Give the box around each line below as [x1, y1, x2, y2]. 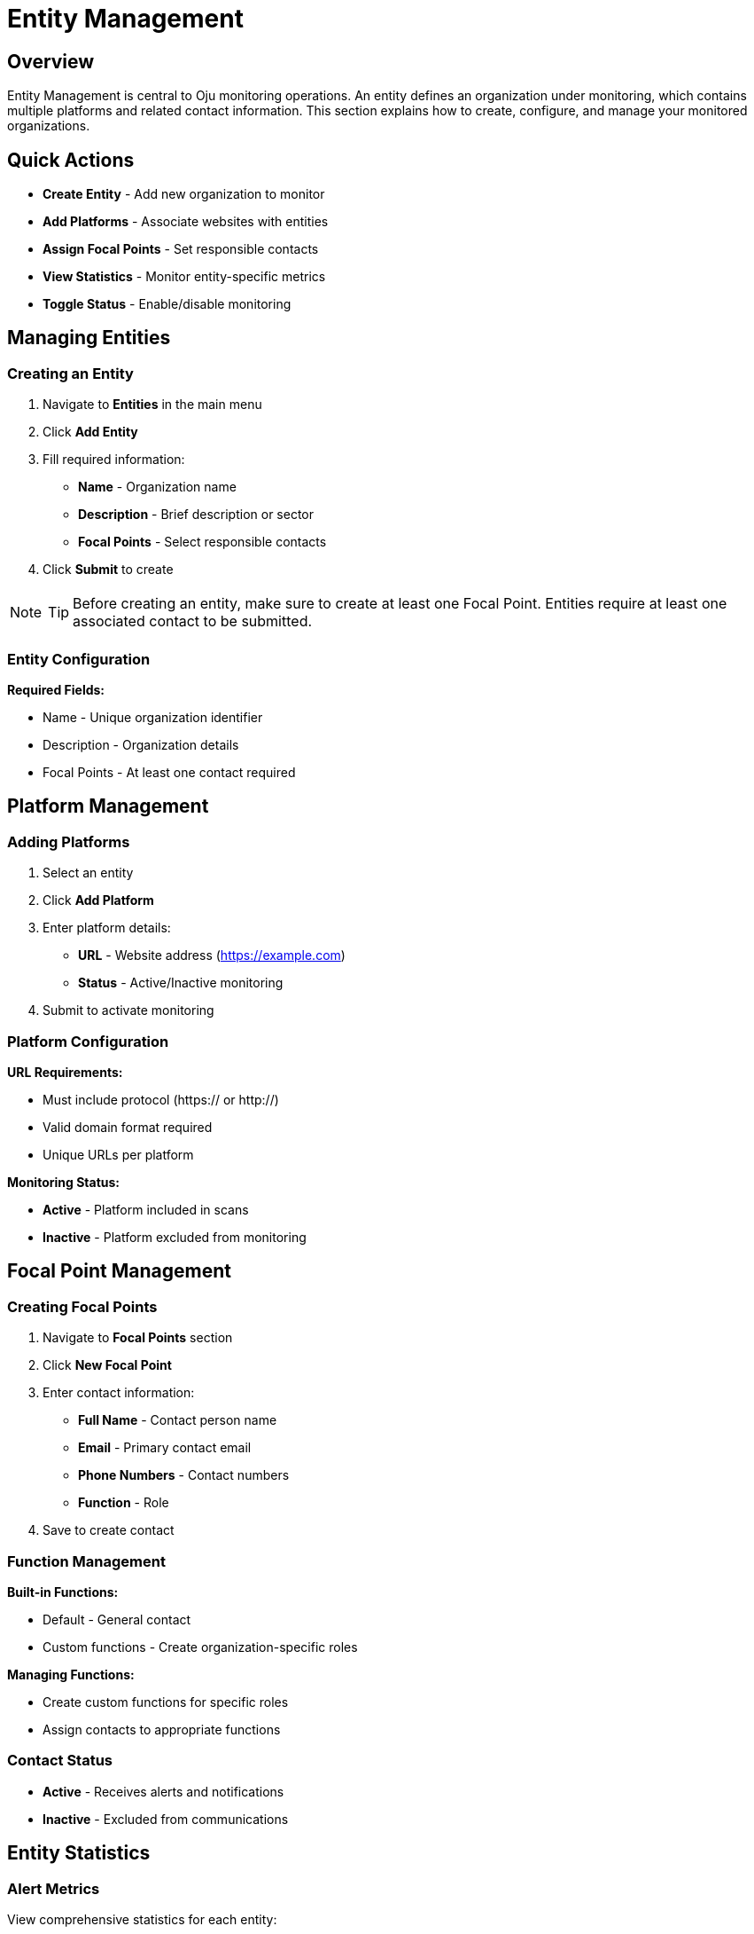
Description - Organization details [43, 736, 239, 752]
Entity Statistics [7, 1842, 151, 1865]
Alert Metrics [7, 1879, 100, 1898]
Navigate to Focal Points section [43, 1330, 233, 1346]
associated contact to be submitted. [73, 612, 313, 631]
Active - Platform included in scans [43, 1201, 249, 1217]
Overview [7, 50, 95, 73]
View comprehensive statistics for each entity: [7, 1911, 277, 1927]
